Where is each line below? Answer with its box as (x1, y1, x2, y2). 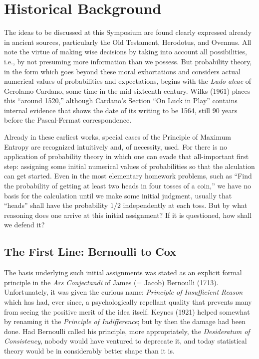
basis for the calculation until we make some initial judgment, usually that (4, 190, 232, 200)
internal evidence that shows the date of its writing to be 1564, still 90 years (4, 105, 238, 115)
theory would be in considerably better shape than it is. (4, 345, 175, 356)
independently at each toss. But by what (123, 200, 248, 210)
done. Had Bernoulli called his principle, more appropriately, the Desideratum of (4, 326, 250, 336)
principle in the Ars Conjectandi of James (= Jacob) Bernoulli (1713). (4, 277, 219, 287)
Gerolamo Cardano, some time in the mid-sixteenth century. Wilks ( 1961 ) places (4, 85, 251, 96)
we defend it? (4, 219, 45, 230)
